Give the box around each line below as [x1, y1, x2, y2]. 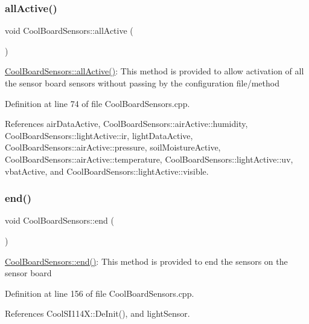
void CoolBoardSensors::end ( [5, 214, 114, 227]
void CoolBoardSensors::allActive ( [5, 24, 133, 37]
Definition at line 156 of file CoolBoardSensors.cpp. [5, 287, 194, 299]
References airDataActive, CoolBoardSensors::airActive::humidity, [5, 117, 248, 130]
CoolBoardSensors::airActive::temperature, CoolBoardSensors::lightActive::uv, [5, 152, 293, 165]
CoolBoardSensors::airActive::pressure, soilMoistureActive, [5, 141, 221, 154]
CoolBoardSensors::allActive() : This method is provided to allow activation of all [5, 65, 304, 77]
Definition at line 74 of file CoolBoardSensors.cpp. [5, 97, 190, 109]
